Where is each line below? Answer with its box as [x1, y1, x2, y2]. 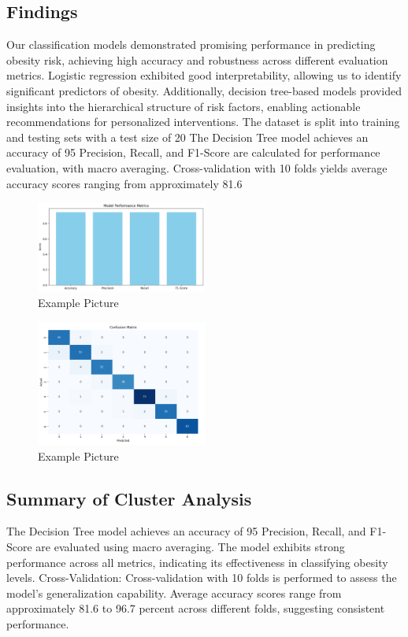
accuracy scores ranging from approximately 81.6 [6, 175, 243, 191]
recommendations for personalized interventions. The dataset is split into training [6, 113, 400, 130]
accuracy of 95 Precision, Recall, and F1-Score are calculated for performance [6, 144, 380, 161]
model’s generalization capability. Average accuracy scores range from [6, 584, 342, 601]
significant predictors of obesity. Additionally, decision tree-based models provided [6, 82, 402, 98]
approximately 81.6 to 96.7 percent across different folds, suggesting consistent [6, 600, 385, 617]
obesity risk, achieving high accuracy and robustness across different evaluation [6, 51, 388, 68]
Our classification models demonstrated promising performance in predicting [6, 36, 376, 53]
